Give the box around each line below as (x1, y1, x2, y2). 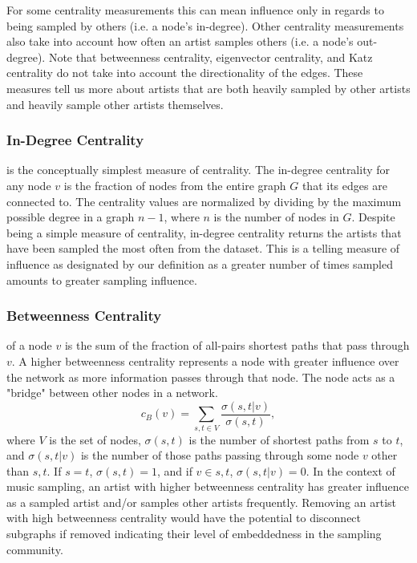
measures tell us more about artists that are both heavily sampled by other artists (6, 79, 411, 96)
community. (6, 541, 63, 557)
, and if (156, 462, 192, 479)
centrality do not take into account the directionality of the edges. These (6, 64, 363, 81)
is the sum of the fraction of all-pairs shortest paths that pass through (64, 337, 410, 354)
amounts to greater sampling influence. (6, 271, 197, 288)
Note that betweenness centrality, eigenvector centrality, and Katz (48, 48, 373, 65)
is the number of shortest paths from (188, 431, 370, 448)
